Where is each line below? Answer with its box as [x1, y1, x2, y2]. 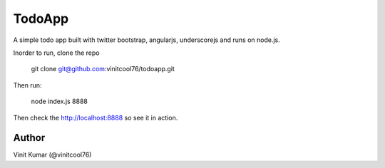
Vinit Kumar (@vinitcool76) [13, 150, 92, 159]
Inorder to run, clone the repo [13, 48, 100, 57]
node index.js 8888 [31, 97, 88, 106]
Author [13, 132, 46, 144]
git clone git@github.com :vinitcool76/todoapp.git [31, 65, 175, 73]
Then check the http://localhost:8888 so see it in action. [13, 113, 178, 122]
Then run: [13, 80, 42, 89]
